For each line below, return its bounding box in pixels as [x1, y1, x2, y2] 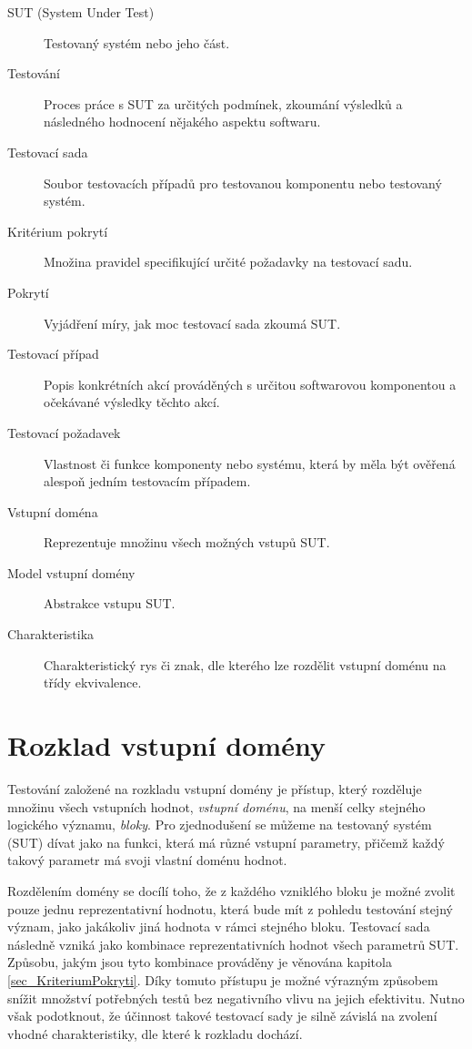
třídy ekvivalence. [44, 673, 142, 692]
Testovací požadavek [7, 423, 121, 442]
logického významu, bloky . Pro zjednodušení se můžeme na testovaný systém [7, 815, 432, 834]
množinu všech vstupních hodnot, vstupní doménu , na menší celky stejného [7, 797, 426, 816]
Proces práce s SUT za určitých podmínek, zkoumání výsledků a [44, 94, 403, 113]
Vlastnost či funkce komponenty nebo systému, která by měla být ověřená [44, 453, 456, 473]
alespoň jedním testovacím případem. [44, 472, 251, 491]
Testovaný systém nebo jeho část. [44, 33, 230, 52]
